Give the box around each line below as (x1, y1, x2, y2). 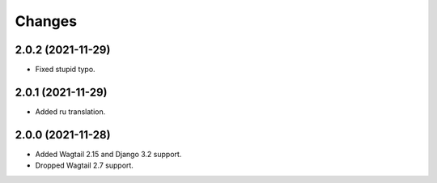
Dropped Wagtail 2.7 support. (35, 160, 134, 170)
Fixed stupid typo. (35, 65, 96, 74)
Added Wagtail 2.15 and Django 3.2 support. (35, 149, 182, 159)
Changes (15, 12, 77, 30)
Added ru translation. (35, 106, 106, 117)
